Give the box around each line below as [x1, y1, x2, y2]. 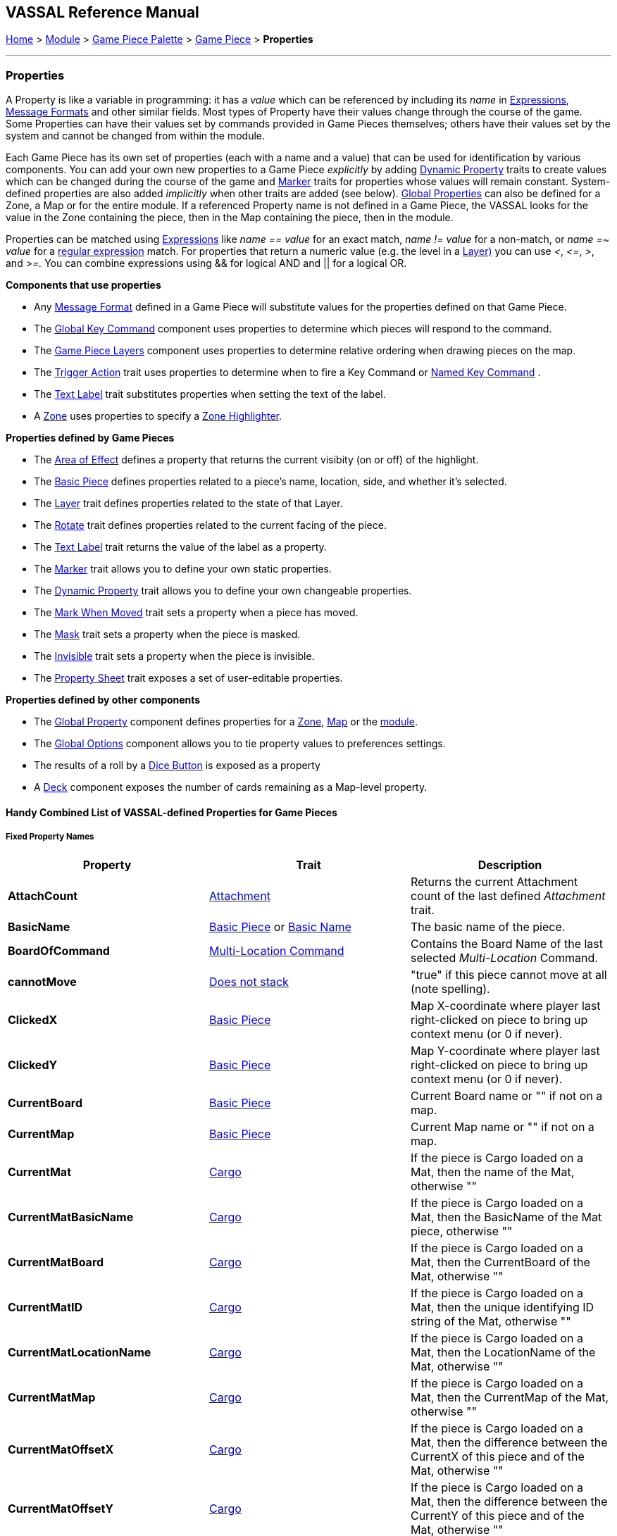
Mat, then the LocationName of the [410, 1344, 596, 1359]
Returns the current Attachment [410, 874, 578, 889]
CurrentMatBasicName [8, 1209, 134, 1224]
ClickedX [8, 1012, 58, 1027]
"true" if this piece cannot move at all [410, 967, 607, 982]
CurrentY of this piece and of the [410, 1508, 585, 1523]
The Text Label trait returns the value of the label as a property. [34, 541, 327, 554]
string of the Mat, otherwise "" [410, 1313, 571, 1328]
